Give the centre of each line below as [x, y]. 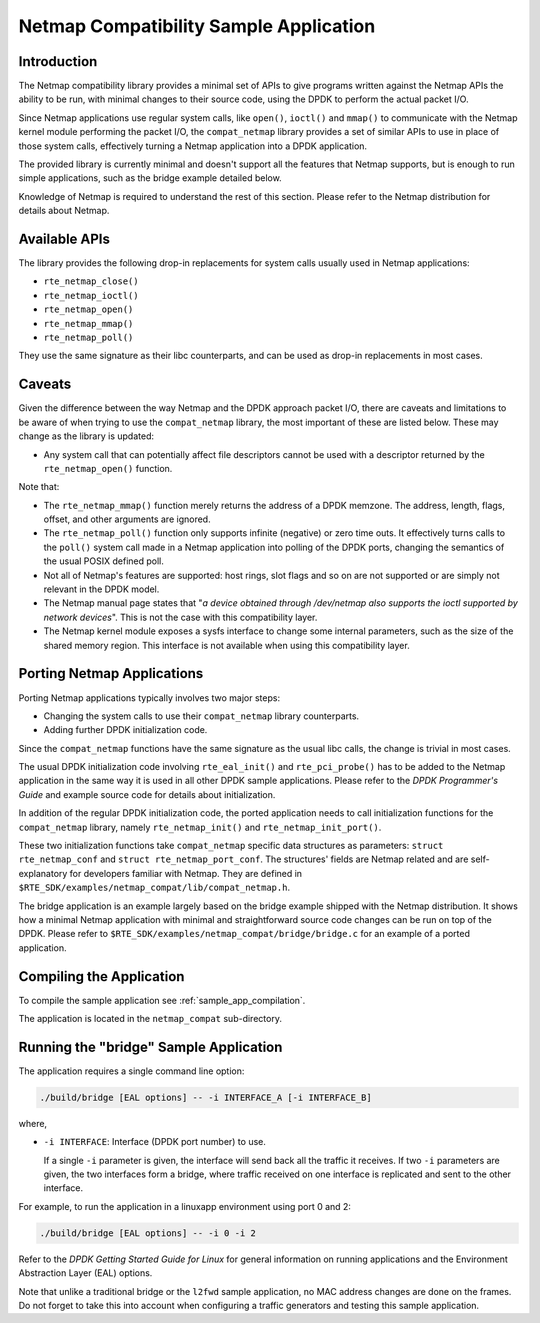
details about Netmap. [64, 211]
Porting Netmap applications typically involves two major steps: [149, 697]
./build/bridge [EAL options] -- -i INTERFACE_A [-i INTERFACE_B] [205, 1097]
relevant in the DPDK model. [101, 589]
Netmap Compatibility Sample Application [197, 26]
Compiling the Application [101, 976]
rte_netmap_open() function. [108, 468]
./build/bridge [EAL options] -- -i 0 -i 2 [148, 1233]
